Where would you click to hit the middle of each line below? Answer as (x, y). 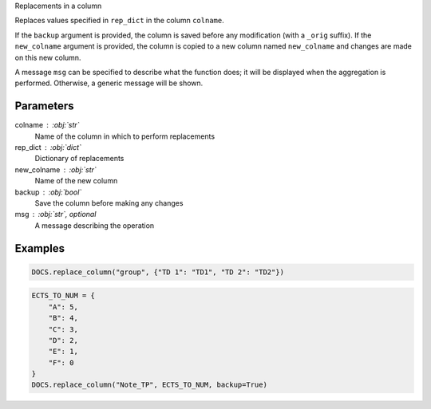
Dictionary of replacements (79, 159)
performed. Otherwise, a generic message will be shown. (109, 83)
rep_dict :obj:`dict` (48, 147)
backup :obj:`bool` (48, 192)
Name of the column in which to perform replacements (125, 136)
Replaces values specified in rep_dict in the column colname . (119, 21)
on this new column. (48, 57)
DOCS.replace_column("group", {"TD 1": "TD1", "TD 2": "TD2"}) (158, 272)
